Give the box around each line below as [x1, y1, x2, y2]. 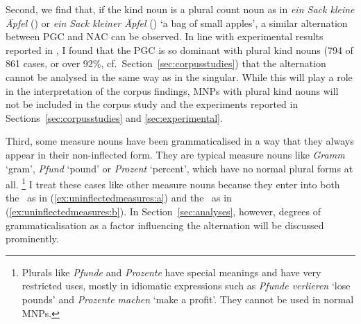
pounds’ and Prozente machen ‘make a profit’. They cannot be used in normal [22, 291, 354, 306]
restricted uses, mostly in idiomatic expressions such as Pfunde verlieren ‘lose [22, 278, 351, 293]
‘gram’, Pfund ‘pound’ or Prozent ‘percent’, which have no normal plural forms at [6, 161, 353, 175]
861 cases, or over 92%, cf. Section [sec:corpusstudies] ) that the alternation [6, 56, 326, 71]
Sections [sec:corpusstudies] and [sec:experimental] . [6, 110, 223, 125]
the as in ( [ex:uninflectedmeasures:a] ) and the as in [6, 190, 232, 205]
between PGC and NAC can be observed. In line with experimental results [6, 29, 324, 44]
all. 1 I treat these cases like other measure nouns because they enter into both [6, 175, 340, 191]
